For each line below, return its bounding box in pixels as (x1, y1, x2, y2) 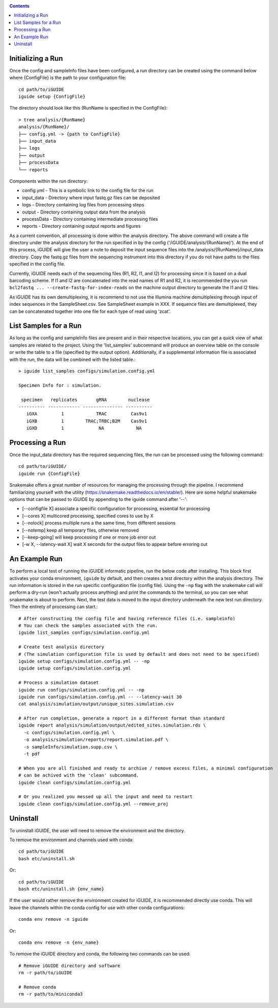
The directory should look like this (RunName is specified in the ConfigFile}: (9, 105, 168, 111)
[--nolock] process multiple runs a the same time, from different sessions (22, 520, 176, 526)
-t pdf (23, 751, 40, 757)
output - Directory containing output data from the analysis (22, 209, 146, 215)
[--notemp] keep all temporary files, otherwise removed (22, 527, 139, 533)
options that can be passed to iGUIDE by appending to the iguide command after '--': (9, 496, 188, 502)
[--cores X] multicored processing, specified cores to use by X (22, 513, 153, 519)
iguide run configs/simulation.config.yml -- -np (18, 687, 145, 693)
